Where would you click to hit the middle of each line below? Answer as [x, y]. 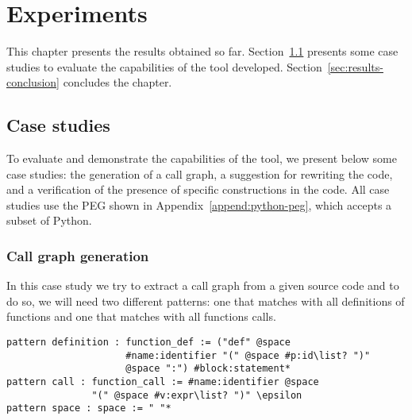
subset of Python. [49, 220]
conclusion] [33, 82]
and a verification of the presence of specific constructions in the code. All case [198, 189]
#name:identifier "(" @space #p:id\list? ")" [248, 355]
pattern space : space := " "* [89, 408]
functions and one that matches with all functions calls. [141, 316]
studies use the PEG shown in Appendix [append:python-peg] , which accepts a [199, 204]
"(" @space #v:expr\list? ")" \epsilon [197, 395]
